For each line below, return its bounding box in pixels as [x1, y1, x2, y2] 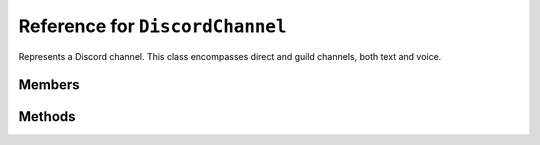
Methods [18, 108, 76, 125]
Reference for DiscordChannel [18, 15, 287, 37]
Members [18, 76, 80, 94]
